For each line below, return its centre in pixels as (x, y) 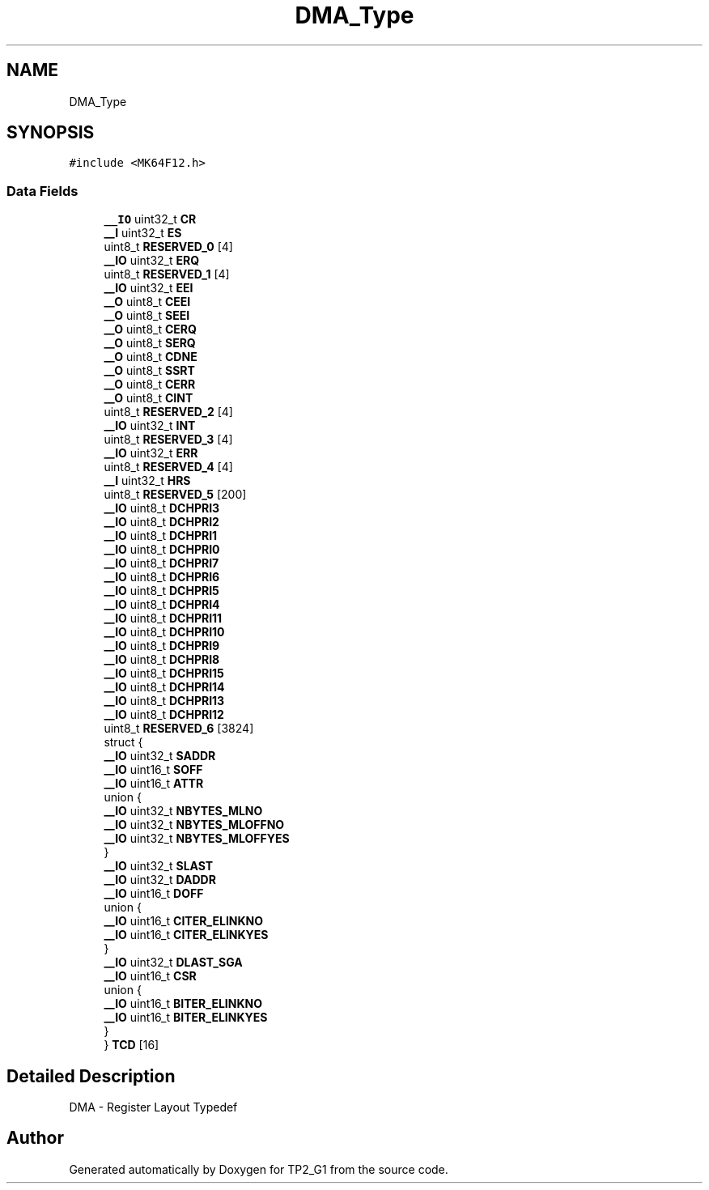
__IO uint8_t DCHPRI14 (164, 687)
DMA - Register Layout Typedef (153, 1107)
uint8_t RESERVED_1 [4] (167, 274)
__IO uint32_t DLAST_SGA (173, 963)
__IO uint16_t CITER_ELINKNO (184, 921)
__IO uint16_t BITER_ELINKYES (186, 1018)
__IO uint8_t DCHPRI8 (162, 660)
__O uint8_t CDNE (151, 357)
